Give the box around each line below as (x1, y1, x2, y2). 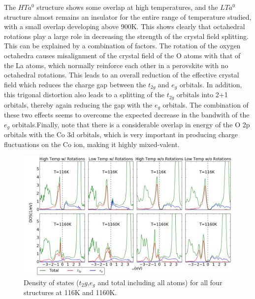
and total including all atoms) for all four (97, 277, 223, 287)
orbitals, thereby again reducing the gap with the (4, 99, 153, 110)
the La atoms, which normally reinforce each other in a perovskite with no (4, 60, 228, 70)
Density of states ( (24, 277, 79, 287)
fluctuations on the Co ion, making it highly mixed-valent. (4, 139, 180, 149)
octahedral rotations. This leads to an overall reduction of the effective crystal (4, 70, 239, 80)
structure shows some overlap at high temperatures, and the (36, 2, 218, 12)
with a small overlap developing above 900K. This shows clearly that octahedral (4, 21, 245, 32)
